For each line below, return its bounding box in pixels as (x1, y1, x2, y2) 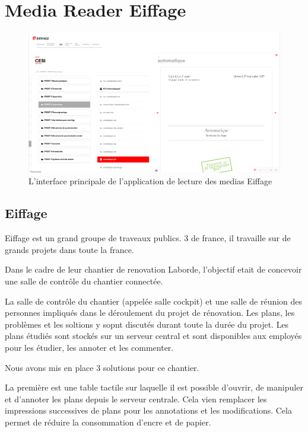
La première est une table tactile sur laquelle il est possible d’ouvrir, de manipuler (5, 381, 303, 393)
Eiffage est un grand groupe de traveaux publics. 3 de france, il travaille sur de (5, 232, 291, 244)
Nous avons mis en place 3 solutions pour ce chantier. (5, 361, 199, 373)
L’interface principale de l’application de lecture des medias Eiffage (28, 175, 272, 187)
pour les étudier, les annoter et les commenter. (5, 341, 174, 353)
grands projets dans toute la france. (5, 243, 134, 255)
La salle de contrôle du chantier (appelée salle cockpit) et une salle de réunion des (5, 295, 303, 307)
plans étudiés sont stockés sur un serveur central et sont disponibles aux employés (5, 329, 302, 342)
